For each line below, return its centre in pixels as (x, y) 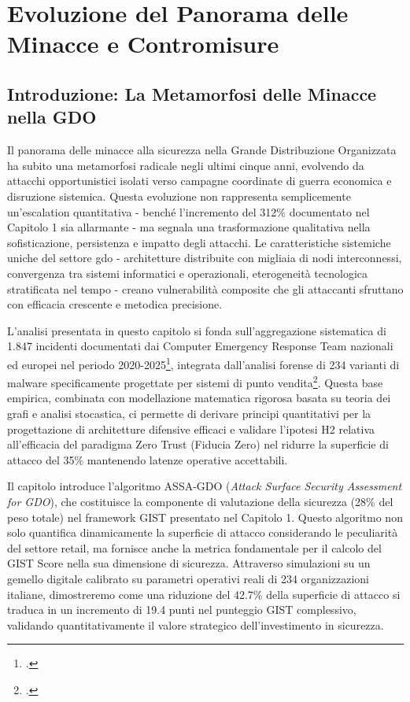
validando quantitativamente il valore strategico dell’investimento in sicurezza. (196, 624)
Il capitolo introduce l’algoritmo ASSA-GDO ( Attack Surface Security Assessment (205, 486)
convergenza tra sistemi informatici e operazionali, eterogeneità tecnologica (188, 273)
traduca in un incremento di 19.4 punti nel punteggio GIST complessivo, (182, 610)
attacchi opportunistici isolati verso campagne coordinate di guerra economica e (199, 181)
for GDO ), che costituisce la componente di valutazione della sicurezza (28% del (200, 501)
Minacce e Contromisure (143, 44)
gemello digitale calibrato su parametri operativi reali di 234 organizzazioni (188, 578)
